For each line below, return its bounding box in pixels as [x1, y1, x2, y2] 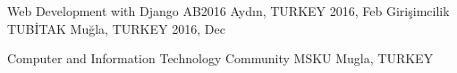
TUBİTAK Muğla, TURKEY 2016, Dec [7, 19, 225, 37]
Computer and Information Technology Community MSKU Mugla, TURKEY [7, 49, 434, 68]
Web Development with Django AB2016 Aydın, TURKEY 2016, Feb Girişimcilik [7, 2, 450, 20]
